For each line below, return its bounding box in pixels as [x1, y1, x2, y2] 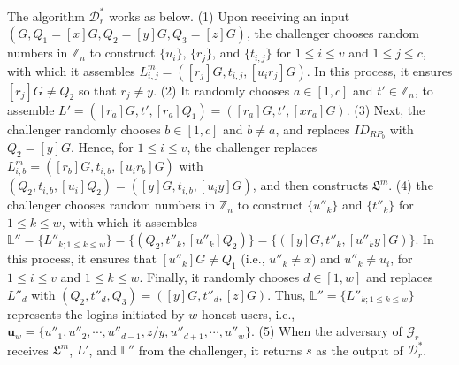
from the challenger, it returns [138, 340, 302, 359]
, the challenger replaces [187, 138, 317, 156]
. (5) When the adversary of [250, 322, 402, 340]
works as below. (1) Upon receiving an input [109, 6, 350, 25]
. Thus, [267, 285, 306, 303]
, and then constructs [252, 176, 368, 194]
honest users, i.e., [201, 304, 295, 323]
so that [78, 80, 117, 99]
